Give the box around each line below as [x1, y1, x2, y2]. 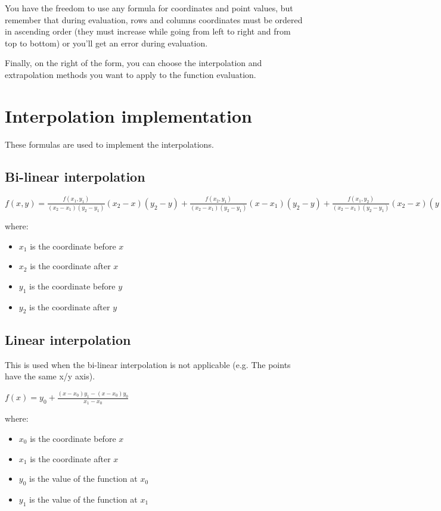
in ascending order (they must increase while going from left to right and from [5, 25, 291, 38]
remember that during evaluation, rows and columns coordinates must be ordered [5, 13, 303, 26]
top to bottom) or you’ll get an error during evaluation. [5, 36, 208, 49]
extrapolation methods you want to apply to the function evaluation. [5, 68, 256, 80]
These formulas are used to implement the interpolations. [5, 138, 214, 150]
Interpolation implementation [5, 103, 252, 127]
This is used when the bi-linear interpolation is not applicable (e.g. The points [5, 358, 291, 370]
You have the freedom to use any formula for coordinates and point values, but [5, 2, 293, 14]
